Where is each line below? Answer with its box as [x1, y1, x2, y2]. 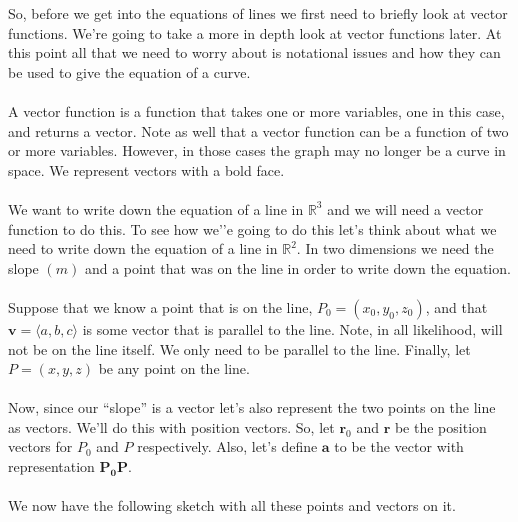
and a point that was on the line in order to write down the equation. [84, 257, 511, 278]
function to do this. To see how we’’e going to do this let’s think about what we [8, 218, 497, 239]
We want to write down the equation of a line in [8, 198, 304, 219]
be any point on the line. [98, 358, 250, 379]
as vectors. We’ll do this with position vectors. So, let [8, 416, 335, 437]
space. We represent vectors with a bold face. [8, 159, 285, 180]
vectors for [8, 436, 73, 457]
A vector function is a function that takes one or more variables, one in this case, [8, 100, 505, 121]
